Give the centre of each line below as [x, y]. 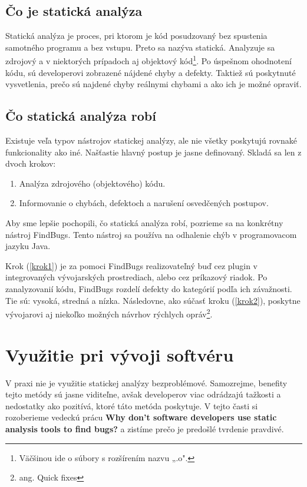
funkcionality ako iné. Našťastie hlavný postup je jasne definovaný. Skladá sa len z [153, 152]
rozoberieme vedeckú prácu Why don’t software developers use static [141, 417]
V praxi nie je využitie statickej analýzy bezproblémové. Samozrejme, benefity [146, 382]
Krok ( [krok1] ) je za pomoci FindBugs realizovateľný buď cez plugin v [132, 265]
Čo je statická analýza [74, 11]
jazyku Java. [28, 246]
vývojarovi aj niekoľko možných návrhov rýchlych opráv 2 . [109, 313]
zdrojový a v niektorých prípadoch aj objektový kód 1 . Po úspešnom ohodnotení [148, 60]
